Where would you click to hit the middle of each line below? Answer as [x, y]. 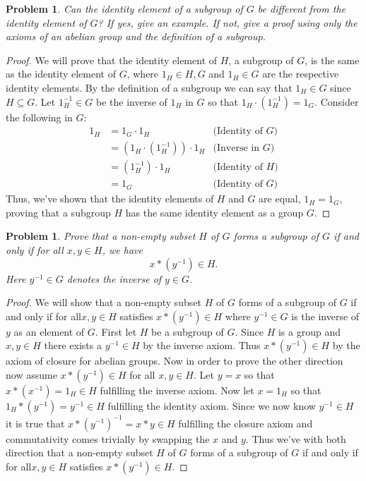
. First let [116, 331]
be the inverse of [132, 101]
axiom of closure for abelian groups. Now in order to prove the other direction [175, 361]
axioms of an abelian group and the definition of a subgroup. [136, 36]
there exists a [73, 345]
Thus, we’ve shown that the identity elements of [110, 199]
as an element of [49, 331]
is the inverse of [325, 316]
